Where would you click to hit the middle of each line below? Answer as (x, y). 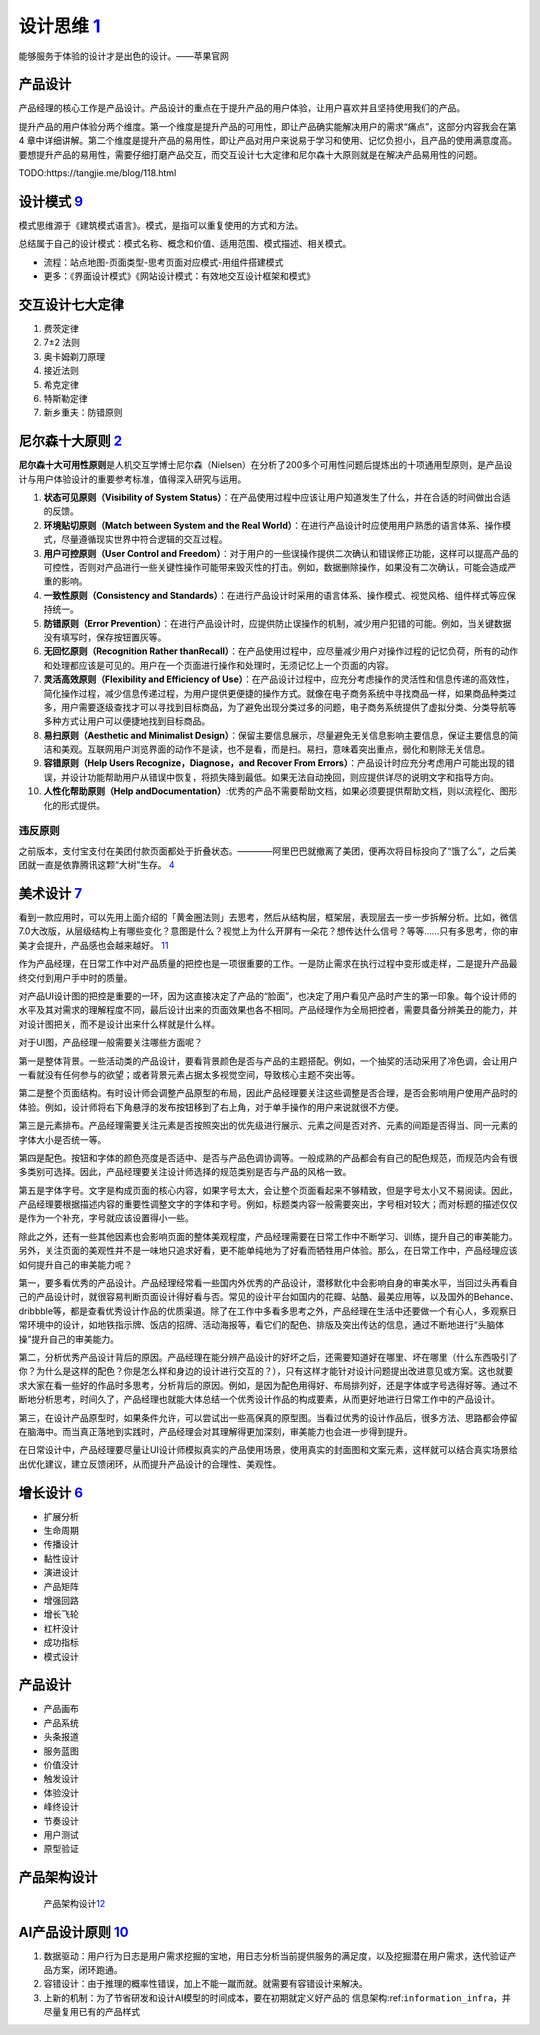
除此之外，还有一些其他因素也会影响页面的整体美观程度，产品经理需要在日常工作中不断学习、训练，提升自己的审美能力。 (268, 1236)
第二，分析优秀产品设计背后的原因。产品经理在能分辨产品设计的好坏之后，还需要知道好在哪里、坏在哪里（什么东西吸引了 (268, 1357)
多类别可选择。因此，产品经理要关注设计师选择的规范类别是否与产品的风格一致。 (185, 1172)
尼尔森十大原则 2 (70, 441)
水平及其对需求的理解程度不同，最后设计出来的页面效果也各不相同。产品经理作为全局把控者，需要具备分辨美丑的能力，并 (268, 1010)
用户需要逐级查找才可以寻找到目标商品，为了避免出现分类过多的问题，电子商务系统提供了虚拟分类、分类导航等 (288, 707)
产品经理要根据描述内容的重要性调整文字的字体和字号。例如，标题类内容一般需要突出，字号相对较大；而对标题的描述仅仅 (268, 1204)
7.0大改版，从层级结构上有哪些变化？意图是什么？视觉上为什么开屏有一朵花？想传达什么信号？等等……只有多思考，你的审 (268, 931)
